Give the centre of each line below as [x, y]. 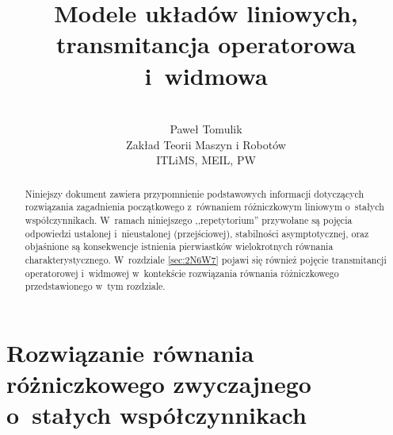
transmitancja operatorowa [206, 44]
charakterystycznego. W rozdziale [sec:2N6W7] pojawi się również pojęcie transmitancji [206, 259]
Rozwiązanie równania [130, 352]
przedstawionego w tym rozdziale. [95, 286]
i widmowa [206, 75]
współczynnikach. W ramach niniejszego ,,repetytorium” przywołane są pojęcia [189, 219]
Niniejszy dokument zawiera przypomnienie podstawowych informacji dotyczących [195, 193]
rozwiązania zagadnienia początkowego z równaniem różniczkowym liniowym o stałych [204, 207]
